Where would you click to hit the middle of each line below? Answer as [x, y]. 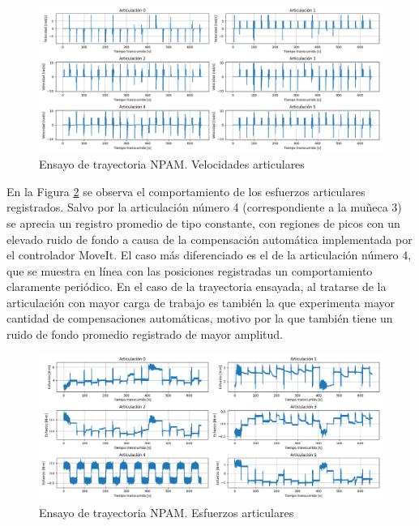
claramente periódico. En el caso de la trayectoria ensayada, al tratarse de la [197, 287]
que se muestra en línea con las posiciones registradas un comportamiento [190, 270]
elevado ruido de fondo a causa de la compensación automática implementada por [209, 239]
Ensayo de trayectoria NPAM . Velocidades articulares [172, 164]
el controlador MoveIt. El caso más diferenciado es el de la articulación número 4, [209, 255]
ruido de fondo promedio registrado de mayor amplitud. [145, 334]
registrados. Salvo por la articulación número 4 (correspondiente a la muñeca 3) [204, 207]
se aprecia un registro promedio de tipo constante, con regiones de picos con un [203, 222]
